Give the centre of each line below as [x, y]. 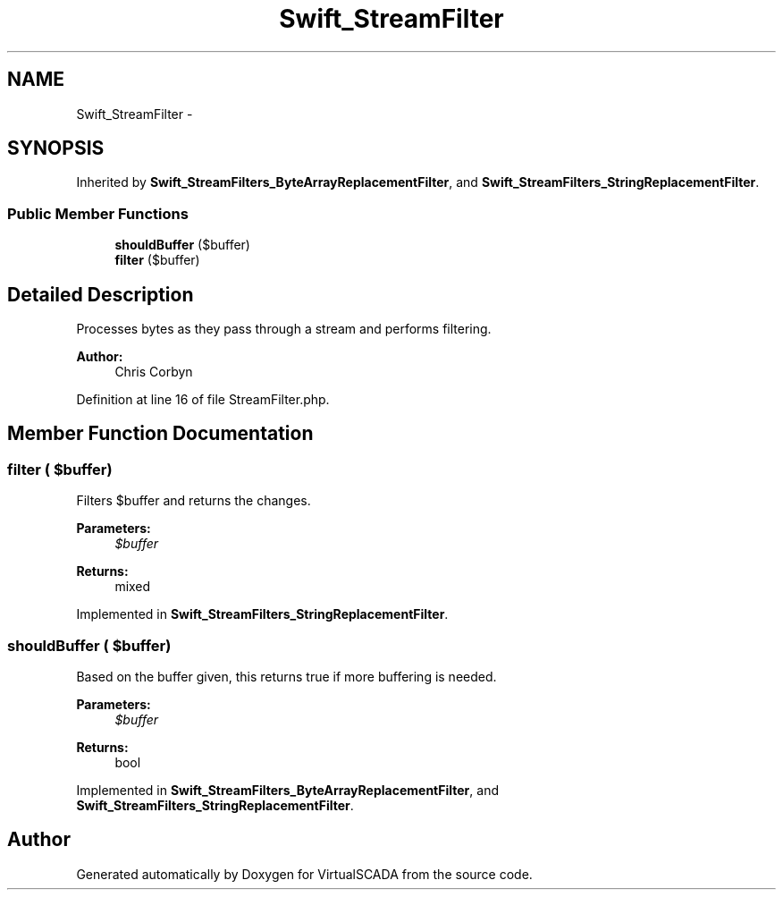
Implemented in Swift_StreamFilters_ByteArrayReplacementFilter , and [287, 790]
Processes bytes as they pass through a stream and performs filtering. [284, 329]
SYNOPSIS [56, 148]
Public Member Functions [98, 213]
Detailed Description [101, 294]
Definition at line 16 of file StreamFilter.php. [203, 400]
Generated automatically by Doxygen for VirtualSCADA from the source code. [304, 874]
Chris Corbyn [154, 372]
